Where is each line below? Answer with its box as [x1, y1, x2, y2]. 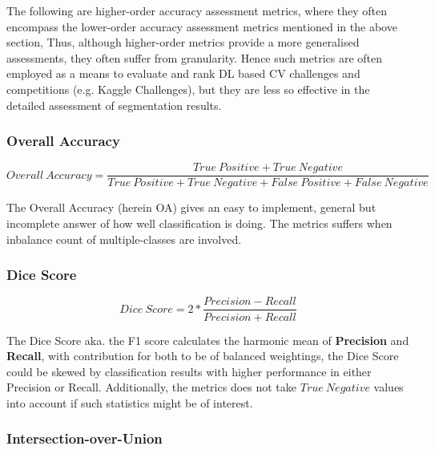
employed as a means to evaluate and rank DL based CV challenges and [6, 65, 360, 82]
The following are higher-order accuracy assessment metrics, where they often [6, 2, 388, 18]
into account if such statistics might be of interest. [6, 394, 253, 411]
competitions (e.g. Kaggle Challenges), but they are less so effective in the [6, 80, 370, 97]
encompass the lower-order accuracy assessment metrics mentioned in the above [6, 18, 397, 34]
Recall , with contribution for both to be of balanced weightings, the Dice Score [6, 347, 399, 364]
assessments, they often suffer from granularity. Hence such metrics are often [6, 49, 383, 66]
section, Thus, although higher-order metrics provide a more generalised [6, 34, 360, 51]
